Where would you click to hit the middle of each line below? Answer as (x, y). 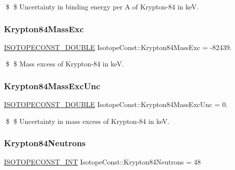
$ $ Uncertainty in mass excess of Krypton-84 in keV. (88, 121)
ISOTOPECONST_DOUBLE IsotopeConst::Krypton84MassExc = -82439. (118, 47)
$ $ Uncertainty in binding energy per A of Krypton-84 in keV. (102, 6)
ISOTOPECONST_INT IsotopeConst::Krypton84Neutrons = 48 (102, 161)
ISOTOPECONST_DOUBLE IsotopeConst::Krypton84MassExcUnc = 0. (116, 104)
